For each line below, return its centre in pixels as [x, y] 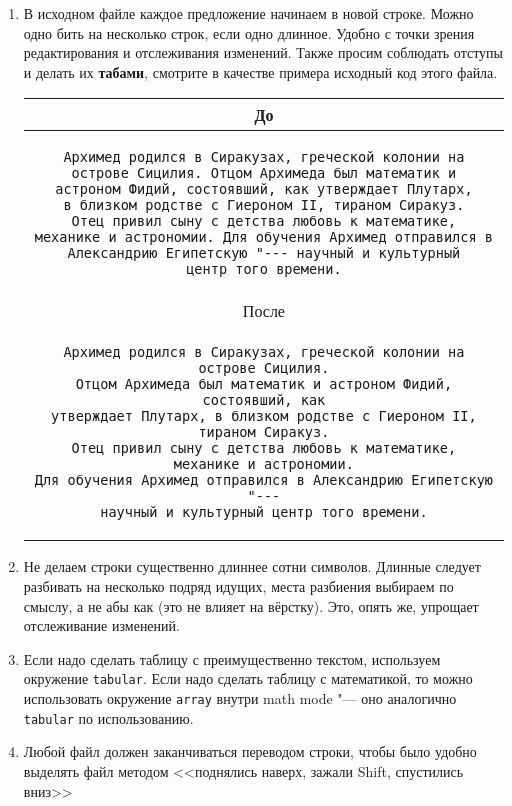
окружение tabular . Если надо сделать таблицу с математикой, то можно [248, 678]
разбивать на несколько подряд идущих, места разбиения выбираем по [238, 585]
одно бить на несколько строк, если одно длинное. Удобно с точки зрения [249, 32]
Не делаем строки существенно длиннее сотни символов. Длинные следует [252, 566]
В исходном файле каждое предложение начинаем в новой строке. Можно [248, 13]
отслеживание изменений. [101, 625]
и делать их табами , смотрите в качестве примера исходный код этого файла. [260, 71]
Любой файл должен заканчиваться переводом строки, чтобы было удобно [250, 751]
